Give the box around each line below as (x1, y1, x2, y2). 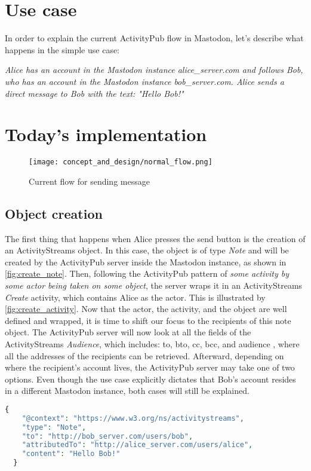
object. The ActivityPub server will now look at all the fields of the (5, 326, 251, 338)
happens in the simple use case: (5, 43, 120, 56)
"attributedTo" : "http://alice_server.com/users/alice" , (21, 441, 253, 449)
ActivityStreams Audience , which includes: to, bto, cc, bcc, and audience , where (5, 338, 300, 350)
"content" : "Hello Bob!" (21, 449, 121, 458)
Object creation (5, 204, 103, 222)
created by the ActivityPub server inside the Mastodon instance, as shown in (5, 255, 287, 268)
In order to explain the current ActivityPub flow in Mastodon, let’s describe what (5, 32, 304, 44)
